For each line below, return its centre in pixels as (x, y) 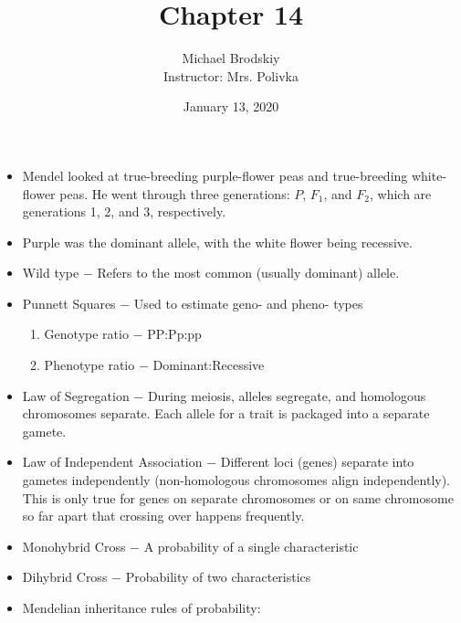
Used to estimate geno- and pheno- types (248, 303)
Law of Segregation (76, 395)
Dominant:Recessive (209, 365)
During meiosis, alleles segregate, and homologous (287, 395)
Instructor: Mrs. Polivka (231, 75)
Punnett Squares (69, 303)
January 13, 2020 (231, 106)
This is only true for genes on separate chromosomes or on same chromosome (238, 497)
